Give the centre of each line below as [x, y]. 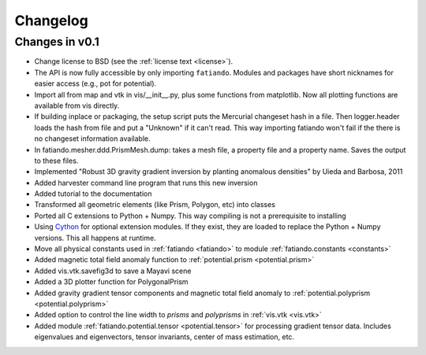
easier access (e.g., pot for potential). [95, 83]
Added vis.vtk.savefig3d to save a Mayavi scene [113, 271]
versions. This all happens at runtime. [95, 238]
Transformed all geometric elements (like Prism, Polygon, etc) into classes [155, 205]
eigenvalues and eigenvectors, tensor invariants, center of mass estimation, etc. [164, 337]
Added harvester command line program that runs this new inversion [146, 183]
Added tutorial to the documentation [93, 194]
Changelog [51, 20]
